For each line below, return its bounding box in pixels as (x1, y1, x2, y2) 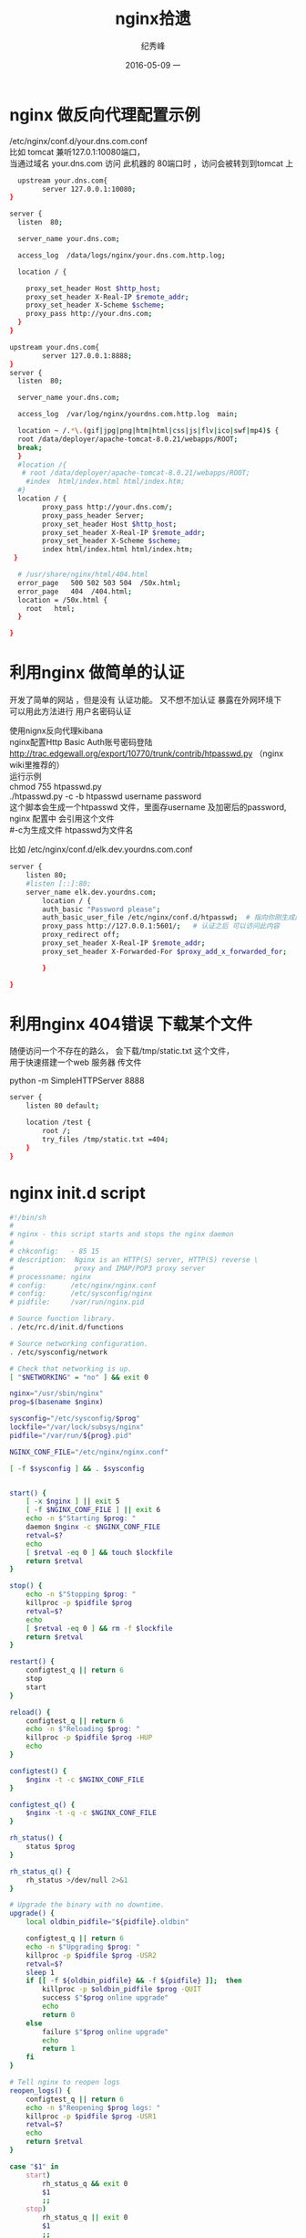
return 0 (42, 2010, 76, 2019)
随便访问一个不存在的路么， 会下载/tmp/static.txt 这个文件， (9, 1045, 235, 1056)
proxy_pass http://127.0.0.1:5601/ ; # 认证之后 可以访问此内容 (42, 921, 280, 931)
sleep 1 (25, 1968, 55, 1977)
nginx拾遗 (115, 8, 191, 29)
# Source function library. (9, 1314, 117, 1324)
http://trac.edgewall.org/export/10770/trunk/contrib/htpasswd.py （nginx (9, 748, 284, 759)
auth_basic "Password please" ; (42, 905, 161, 914)
